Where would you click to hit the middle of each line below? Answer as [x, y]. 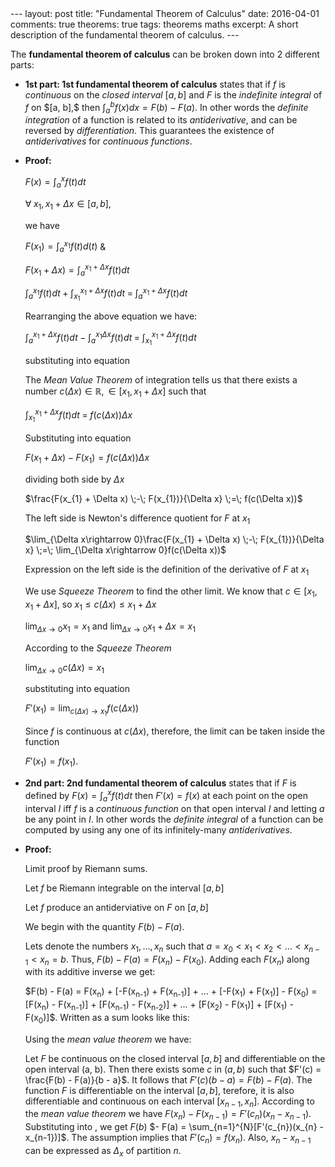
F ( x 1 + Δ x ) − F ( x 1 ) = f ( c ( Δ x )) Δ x [87, 458]
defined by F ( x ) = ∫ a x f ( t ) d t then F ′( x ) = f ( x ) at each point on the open [166, 796]
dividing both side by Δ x [74, 479]
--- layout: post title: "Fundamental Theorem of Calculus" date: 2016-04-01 [165, 13]
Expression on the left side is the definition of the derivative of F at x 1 [167, 570]
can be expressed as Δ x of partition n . [103, 1152]
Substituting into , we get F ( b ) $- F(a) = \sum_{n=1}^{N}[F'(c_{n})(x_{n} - [174, 1127]
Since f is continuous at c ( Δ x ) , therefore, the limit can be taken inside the [175, 731]
